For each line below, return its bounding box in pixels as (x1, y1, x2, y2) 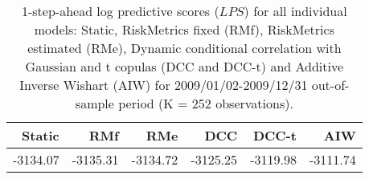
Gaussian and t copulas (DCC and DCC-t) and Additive (25, 57, 344, 75)
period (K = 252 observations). (118, 94, 293, 112)
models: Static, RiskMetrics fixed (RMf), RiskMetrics (34, 20, 334, 39)
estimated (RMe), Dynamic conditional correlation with (27, 39, 342, 57)
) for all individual (244, 2, 347, 20)
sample (75, 94, 114, 112)
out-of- (311, 75, 350, 94)
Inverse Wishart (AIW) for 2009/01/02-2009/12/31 (19, 75, 308, 94)
